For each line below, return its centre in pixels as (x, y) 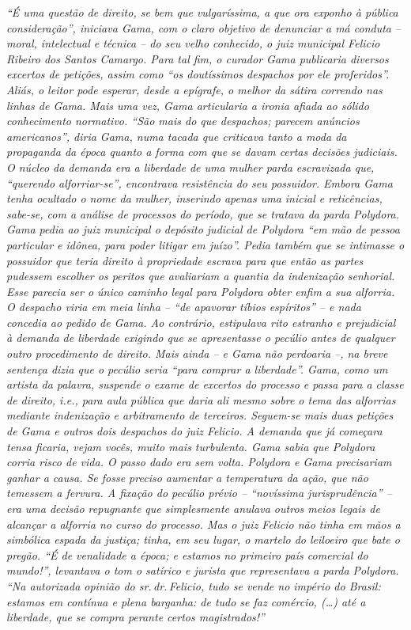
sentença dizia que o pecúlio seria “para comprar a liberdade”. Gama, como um (197, 368)
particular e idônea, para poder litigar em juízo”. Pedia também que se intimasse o (205, 244)
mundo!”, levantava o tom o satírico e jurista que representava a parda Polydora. (203, 570)
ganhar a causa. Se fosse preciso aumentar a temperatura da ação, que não (187, 477)
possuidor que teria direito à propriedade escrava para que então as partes (185, 260)
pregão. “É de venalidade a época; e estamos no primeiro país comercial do (187, 554)
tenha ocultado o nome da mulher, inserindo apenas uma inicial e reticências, (194, 198)
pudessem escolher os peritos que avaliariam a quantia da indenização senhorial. (201, 276)
